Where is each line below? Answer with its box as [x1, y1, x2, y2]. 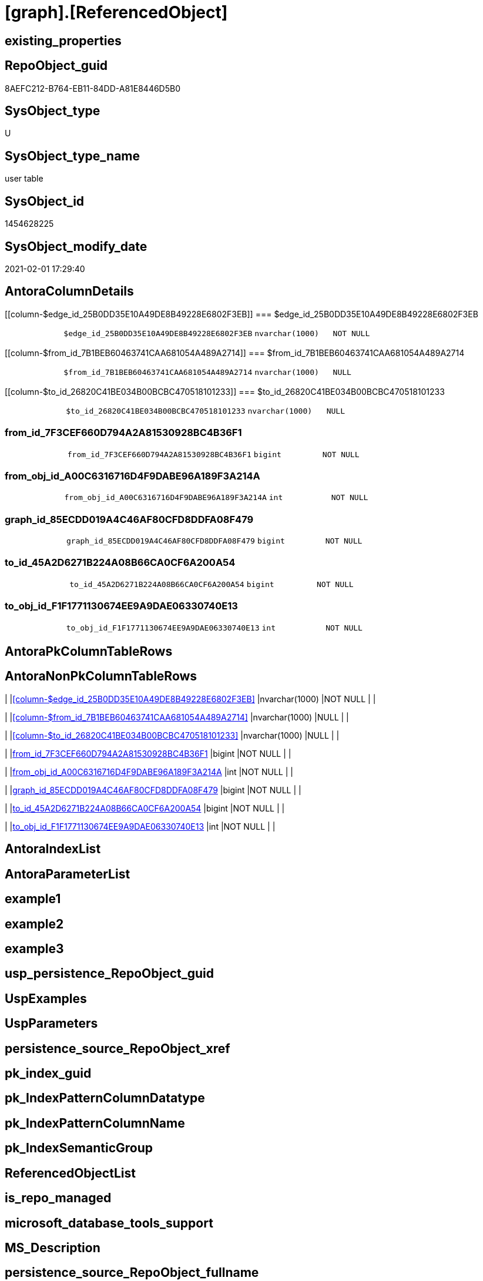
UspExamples [5, 991, 87, 1006]
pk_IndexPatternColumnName [5, 1115, 185, 1131]
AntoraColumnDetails [5, 284, 134, 299]
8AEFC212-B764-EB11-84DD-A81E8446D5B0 [5, 83, 181, 93]
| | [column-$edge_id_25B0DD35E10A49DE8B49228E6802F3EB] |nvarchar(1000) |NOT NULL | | [5, 693, 376, 704]
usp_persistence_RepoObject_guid [5, 966, 214, 981]
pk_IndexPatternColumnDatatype [5, 1091, 205, 1106]
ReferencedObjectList [5, 1165, 136, 1181]
